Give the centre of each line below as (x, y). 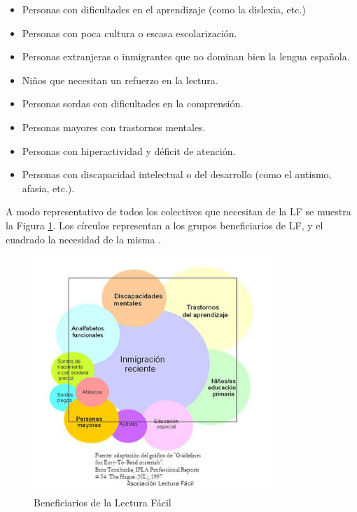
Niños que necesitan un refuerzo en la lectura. (120, 80)
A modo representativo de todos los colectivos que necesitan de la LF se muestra (178, 211)
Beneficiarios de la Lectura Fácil (103, 503)
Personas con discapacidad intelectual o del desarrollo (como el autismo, (177, 174)
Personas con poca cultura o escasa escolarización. (129, 33)
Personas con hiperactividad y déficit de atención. (129, 150)
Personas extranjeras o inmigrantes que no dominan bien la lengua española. (186, 56)
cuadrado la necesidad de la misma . (83, 239)
